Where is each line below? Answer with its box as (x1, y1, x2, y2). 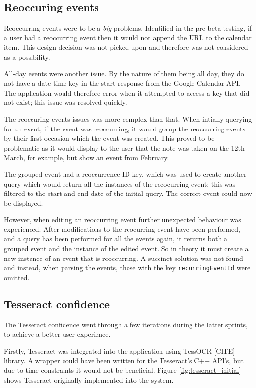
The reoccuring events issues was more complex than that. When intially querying (4, 113, 252, 124)
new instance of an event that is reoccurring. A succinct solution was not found (4, 253, 243, 263)
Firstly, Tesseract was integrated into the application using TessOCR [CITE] (4, 345, 235, 356)
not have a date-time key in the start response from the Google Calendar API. (4, 78, 241, 88)
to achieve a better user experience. (4, 329, 111, 339)
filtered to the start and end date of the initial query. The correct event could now (4, 188, 252, 198)
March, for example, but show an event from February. (4, 152, 169, 162)
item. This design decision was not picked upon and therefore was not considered (4, 42, 248, 52)
